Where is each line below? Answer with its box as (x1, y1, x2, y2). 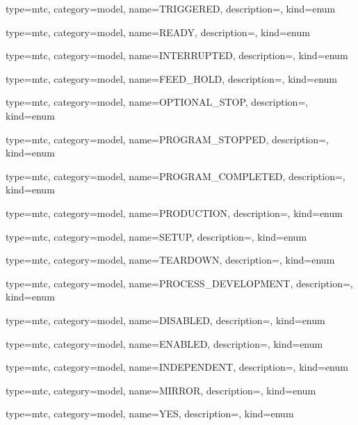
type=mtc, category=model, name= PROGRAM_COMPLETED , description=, (6, 168, 345, 183)
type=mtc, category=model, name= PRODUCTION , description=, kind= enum (6, 205, 343, 220)
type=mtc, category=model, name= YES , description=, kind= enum (6, 406, 294, 421)
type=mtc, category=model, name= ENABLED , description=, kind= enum (6, 336, 323, 351)
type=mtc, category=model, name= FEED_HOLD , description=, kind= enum (6, 71, 337, 86)
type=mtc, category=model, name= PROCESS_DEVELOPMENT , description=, (6, 275, 353, 290)
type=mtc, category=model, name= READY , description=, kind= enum (6, 24, 310, 39)
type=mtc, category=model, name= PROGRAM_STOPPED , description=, (6, 131, 329, 146)
